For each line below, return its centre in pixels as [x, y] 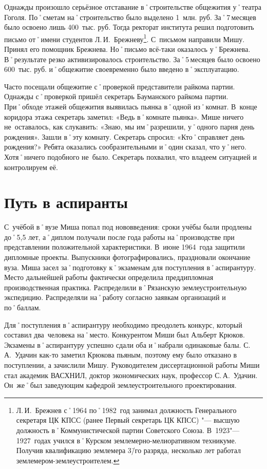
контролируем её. [31, 167]
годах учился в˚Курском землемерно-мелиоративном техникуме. [135, 440]
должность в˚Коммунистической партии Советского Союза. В [114, 430]
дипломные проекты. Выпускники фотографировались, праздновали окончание [127, 257]
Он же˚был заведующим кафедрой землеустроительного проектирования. [120, 385]
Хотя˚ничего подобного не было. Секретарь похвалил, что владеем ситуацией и [130, 156]
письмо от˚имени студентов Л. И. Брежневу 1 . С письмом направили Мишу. [125, 38]
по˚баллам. [23, 307]
